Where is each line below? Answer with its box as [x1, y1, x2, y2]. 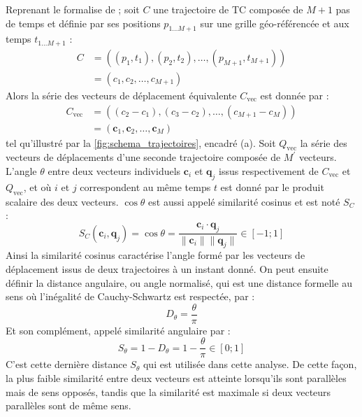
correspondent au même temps [80, 179, 211, 194]
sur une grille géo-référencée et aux [200, 15, 349, 30]
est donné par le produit [220, 179, 324, 194]
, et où [23, 179, 52, 194]
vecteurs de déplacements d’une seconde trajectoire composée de [6, 150, 281, 164]
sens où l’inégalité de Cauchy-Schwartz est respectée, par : [6, 289, 255, 304]
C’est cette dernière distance [6, 357, 127, 372]
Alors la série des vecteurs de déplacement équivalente [6, 87, 237, 102]
